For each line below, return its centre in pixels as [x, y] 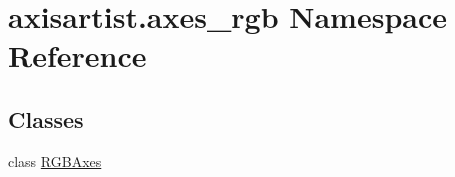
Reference [77, 55]
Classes [46, 118]
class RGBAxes [55, 160]
